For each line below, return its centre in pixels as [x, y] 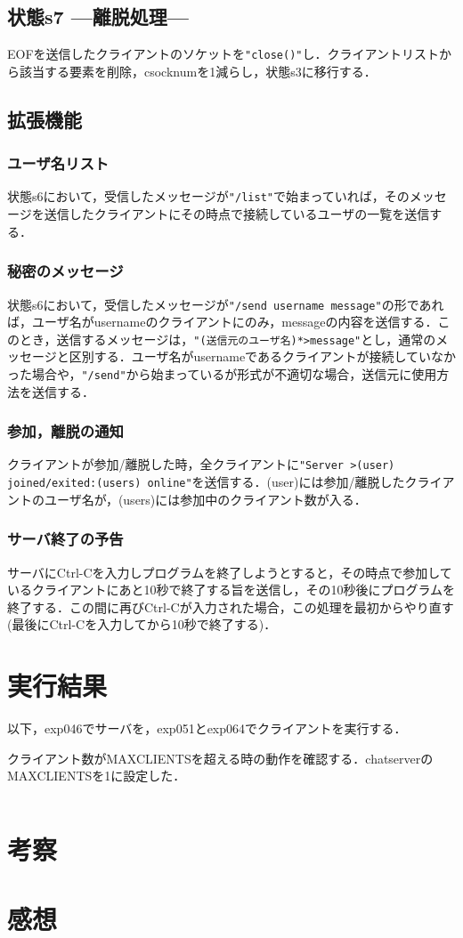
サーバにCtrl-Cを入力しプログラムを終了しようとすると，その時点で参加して [230, 572]
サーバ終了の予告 [65, 539]
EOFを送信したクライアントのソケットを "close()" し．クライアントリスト [223, 54]
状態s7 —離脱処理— [98, 16]
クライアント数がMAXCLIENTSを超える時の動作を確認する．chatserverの [220, 758]
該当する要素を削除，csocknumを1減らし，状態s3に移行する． [198, 71]
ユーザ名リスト [58, 163]
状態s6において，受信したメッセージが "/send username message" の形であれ [226, 304]
